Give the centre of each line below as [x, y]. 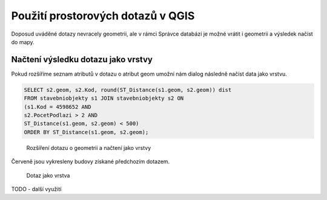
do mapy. [23, 42]
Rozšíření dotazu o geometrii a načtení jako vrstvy [89, 147]
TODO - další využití [36, 189]
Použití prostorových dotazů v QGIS [103, 16]
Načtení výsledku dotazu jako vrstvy [82, 60]
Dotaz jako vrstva [48, 175]
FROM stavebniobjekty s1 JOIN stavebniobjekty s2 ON [104, 98]
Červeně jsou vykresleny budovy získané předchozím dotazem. [91, 162]
